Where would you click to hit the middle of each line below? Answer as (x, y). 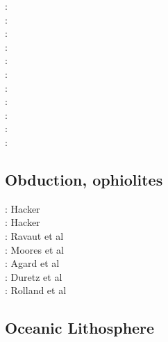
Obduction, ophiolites (84, 179)
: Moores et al (34, 249)
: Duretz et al (34, 276)
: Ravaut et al (34, 235)
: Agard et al (32, 263)
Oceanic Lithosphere (80, 328)
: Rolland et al (36, 290)
